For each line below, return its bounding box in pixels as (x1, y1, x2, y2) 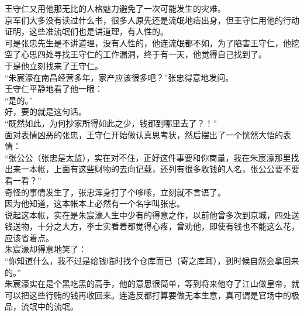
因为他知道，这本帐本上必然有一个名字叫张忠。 (5, 197, 185, 209)
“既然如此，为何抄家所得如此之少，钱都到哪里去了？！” (5, 116, 217, 129)
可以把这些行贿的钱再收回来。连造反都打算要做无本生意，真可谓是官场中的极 (5, 288, 299, 301)
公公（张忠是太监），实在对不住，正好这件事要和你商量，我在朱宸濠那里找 (16, 151, 299, 163)
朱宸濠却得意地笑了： (5, 243, 87, 255)
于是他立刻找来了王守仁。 (5, 59, 103, 71)
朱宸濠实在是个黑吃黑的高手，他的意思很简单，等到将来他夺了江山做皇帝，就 (5, 277, 299, 290)
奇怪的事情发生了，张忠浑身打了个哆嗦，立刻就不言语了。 (5, 186, 226, 198)
